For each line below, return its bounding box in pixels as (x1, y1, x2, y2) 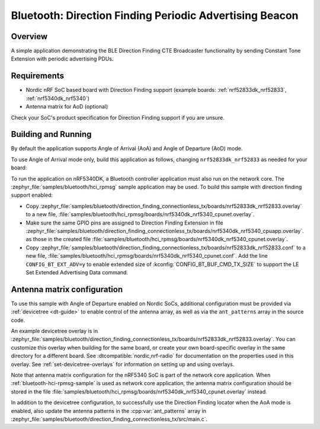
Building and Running (11, 129, 92, 139)
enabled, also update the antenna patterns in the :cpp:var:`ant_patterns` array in (11, 407, 207, 414)
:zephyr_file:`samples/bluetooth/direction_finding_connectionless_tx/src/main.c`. (11, 415, 207, 422)
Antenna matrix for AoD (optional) (25, 103, 108, 110)
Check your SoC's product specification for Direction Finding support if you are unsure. (11, 114, 225, 121)
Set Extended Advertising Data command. (25, 268, 129, 276)
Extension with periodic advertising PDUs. (11, 55, 114, 62)
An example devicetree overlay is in (11, 327, 98, 334)
